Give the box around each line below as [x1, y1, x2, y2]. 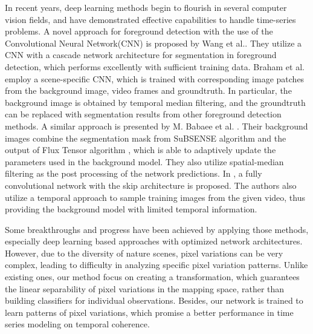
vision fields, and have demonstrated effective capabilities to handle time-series [5, 13, 296, 25]
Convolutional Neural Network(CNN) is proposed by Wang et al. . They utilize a [5, 36, 302, 49]
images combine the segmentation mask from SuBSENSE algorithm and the [5, 131, 286, 144]
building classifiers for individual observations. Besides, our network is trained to [5, 294, 303, 307]
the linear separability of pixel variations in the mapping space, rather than [5, 282, 285, 295]
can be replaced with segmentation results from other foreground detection [5, 108, 282, 120]
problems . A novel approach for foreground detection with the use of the [5, 25, 273, 38]
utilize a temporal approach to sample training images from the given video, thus [5, 191, 305, 203]
